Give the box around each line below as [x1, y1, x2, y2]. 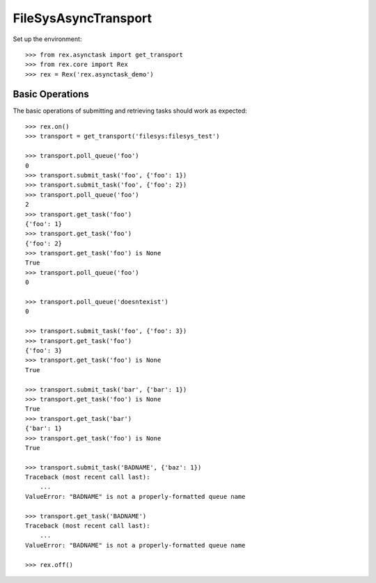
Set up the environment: [13, 35, 82, 43]
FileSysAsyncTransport [13, 10, 152, 26]
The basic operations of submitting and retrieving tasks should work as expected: [13, 106, 247, 115]
